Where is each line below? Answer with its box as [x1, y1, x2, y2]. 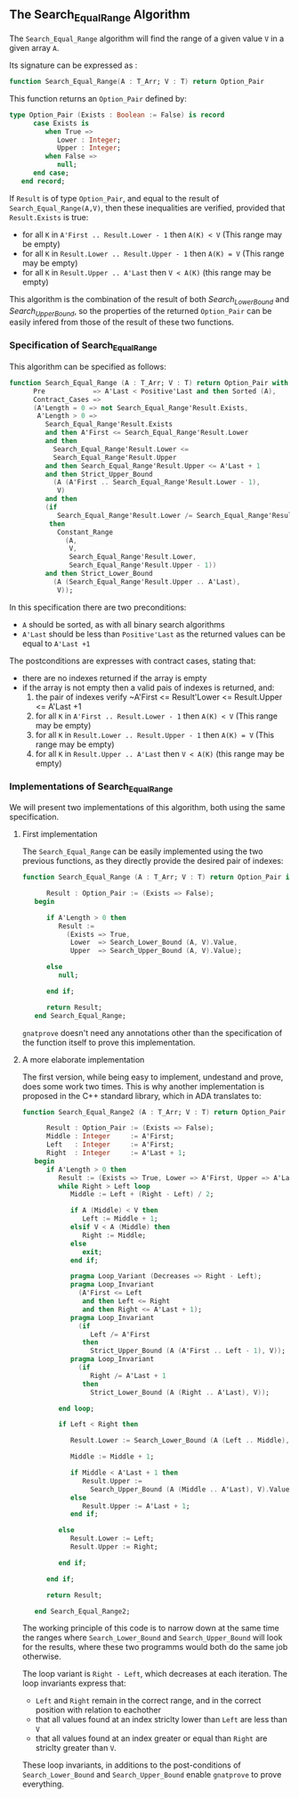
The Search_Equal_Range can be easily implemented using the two [21, 846, 263, 857]
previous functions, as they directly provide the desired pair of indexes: [21, 856, 284, 866]
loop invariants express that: [21, 1678, 126, 1688]
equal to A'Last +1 [21, 637, 91, 649]
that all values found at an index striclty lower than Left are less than [35, 1714, 287, 1725]
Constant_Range [56, 528, 114, 537]
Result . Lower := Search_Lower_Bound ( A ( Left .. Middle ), [69, 1436, 290, 1445]
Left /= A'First [90, 1330, 150, 1339]
